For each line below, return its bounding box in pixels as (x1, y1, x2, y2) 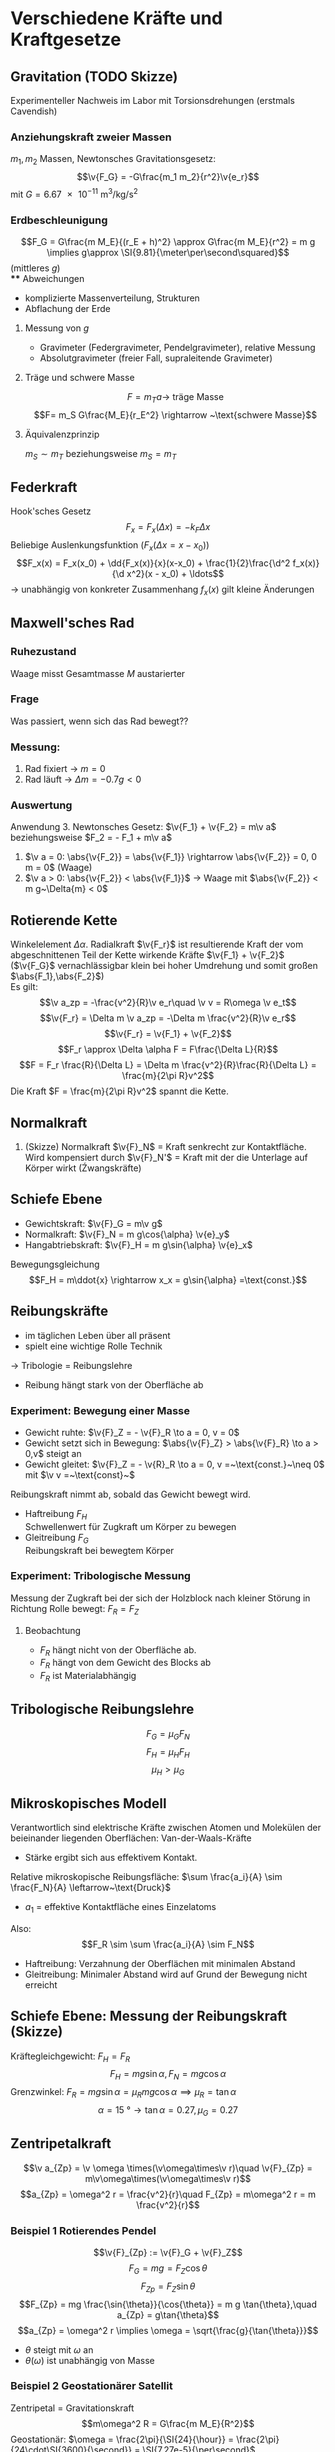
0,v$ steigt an (24, 1447, 82, 1459)
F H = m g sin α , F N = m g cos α (109, 2068, 227, 2082)
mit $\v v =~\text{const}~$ (24, 1468, 135, 1481)
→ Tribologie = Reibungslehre (10, 1359, 133, 1371)
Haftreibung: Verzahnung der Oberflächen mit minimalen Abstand (24, 1957, 296, 1969)
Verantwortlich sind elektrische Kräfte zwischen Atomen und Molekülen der (10, 1822, 322, 1834)
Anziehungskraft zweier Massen (10, 130, 172, 144)
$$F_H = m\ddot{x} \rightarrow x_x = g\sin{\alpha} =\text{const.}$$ (28, 1273, 308, 1286)
